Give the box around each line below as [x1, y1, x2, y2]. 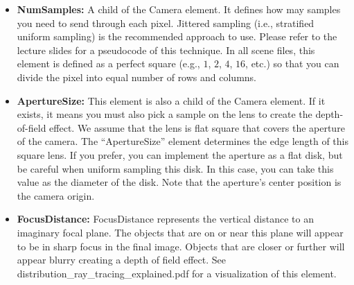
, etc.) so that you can [245, 56, 339, 71]
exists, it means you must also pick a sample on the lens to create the [17, 107, 312, 121]
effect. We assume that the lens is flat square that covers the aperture [49, 120, 345, 135]
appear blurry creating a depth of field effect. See [17, 252, 226, 267]
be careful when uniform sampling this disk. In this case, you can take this [17, 161, 334, 175]
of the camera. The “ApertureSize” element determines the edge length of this [17, 134, 348, 148]
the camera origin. [17, 188, 95, 202]
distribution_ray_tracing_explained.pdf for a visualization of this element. [17, 266, 337, 280]
